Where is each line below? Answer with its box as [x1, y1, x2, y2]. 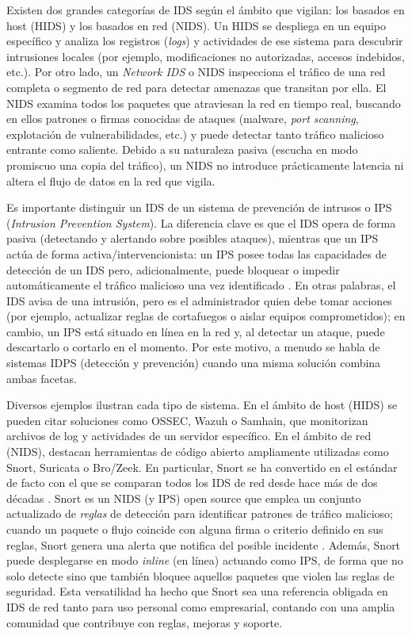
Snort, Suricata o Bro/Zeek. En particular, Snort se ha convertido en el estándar [6, 458, 398, 475]
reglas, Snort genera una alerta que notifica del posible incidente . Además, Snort [6, 536, 401, 553]
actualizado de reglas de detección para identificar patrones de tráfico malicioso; [6, 505, 393, 522]
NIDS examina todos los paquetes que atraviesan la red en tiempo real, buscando [6, 94, 401, 111]
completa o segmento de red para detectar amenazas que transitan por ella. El [6, 79, 387, 95]
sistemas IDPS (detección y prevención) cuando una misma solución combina [6, 354, 381, 371]
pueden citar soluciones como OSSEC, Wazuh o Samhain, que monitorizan [6, 412, 368, 428]
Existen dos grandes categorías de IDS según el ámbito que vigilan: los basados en [6, 2, 405, 17]
